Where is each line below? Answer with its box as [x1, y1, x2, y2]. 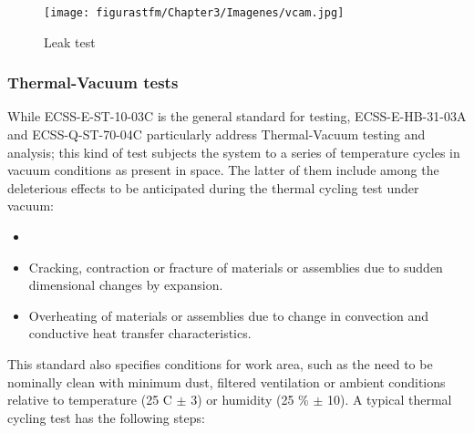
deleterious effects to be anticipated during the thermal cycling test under [7, 178, 419, 197]
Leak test [44, 32, 96, 51]
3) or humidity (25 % [191, 390, 309, 409]
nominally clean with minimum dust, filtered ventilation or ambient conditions [7, 372, 446, 391]
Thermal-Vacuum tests [7, 71, 179, 94]
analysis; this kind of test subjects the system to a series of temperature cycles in [7, 142, 460, 161]
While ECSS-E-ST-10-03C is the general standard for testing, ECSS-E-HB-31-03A [7, 107, 467, 126]
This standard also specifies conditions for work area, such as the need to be [7, 355, 433, 373]
